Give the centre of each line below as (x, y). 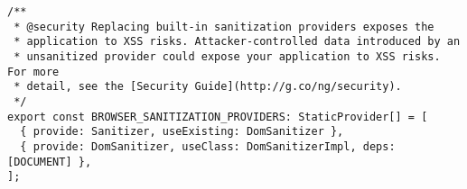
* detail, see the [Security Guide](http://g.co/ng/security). (208, 87)
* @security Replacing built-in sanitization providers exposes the (224, 27)
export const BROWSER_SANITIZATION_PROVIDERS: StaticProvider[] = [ (218, 117)
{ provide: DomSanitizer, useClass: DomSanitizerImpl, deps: (208, 146)
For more (33, 72)
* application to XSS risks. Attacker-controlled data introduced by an (237, 42)
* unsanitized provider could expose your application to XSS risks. (227, 56)
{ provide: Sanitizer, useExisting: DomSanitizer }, (182, 132)
